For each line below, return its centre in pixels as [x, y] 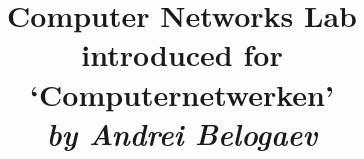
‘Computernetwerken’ [182, 93]
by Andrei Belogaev [182, 133]
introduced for [182, 54]
